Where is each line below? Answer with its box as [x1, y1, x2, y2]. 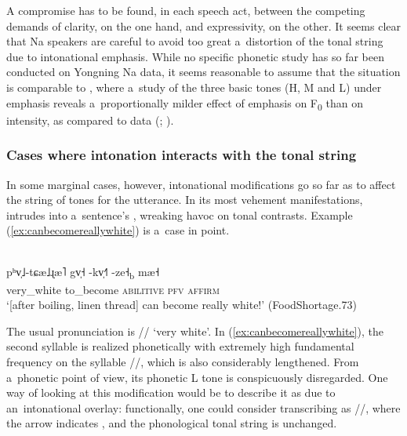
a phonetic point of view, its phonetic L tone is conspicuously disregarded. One [6, 369, 388, 385]
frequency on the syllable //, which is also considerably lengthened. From [6, 353, 359, 369]
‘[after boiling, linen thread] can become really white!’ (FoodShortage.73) [6, 296, 357, 313]
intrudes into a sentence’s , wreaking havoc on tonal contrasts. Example [6, 206, 353, 223]
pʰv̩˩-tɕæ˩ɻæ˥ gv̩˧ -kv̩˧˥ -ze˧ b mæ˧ [6, 263, 160, 282]
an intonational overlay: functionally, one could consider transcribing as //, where [6, 399, 401, 416]
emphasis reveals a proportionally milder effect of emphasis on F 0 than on [6, 94, 363, 113]
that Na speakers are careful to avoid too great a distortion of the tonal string [6, 33, 383, 49]
